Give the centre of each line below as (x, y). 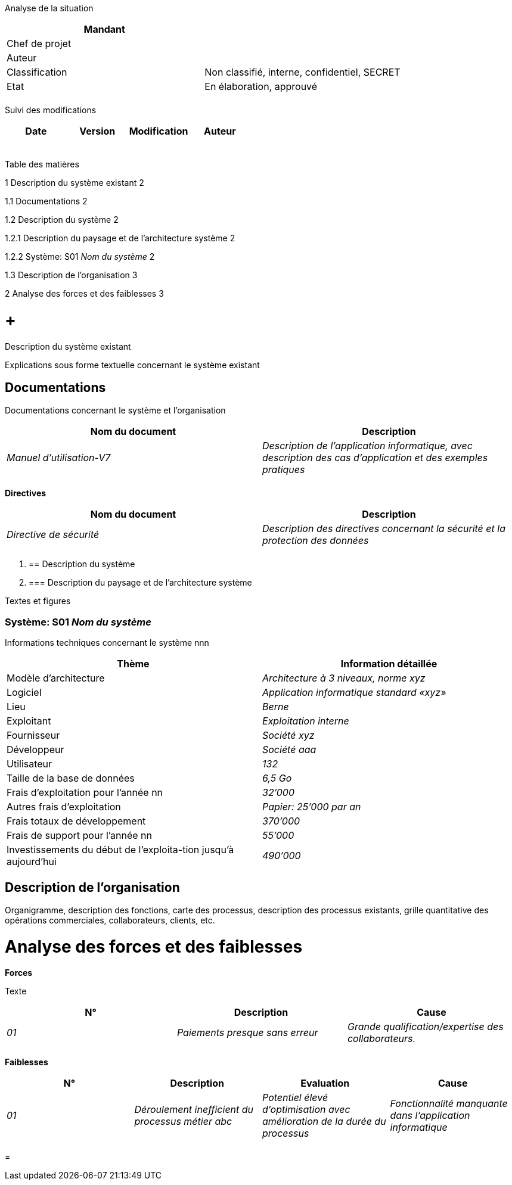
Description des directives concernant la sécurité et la (384, 529)
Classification (37, 72)
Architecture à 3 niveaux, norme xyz (344, 678)
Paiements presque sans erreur (247, 1033)
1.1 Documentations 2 (46, 201)
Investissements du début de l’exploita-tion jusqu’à (120, 850)
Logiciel (24, 693)
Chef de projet (39, 43)
